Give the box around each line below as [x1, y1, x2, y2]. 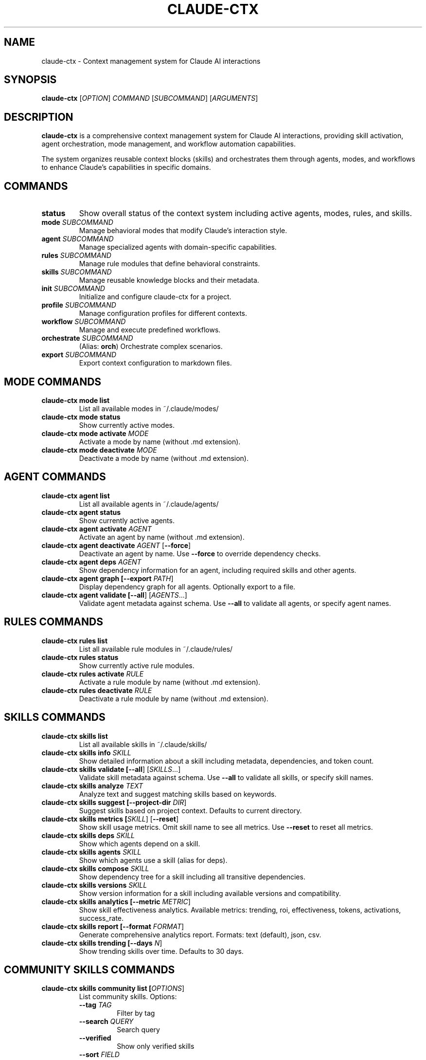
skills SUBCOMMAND [41, 268, 112, 276]
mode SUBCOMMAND [41, 218, 113, 227]
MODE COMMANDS [4, 375, 102, 388]
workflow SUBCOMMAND [41, 317, 126, 326]
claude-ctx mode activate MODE [41, 429, 149, 438]
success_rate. [79, 914, 124, 922]
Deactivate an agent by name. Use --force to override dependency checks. [79, 549, 321, 558]
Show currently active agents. [79, 516, 175, 525]
